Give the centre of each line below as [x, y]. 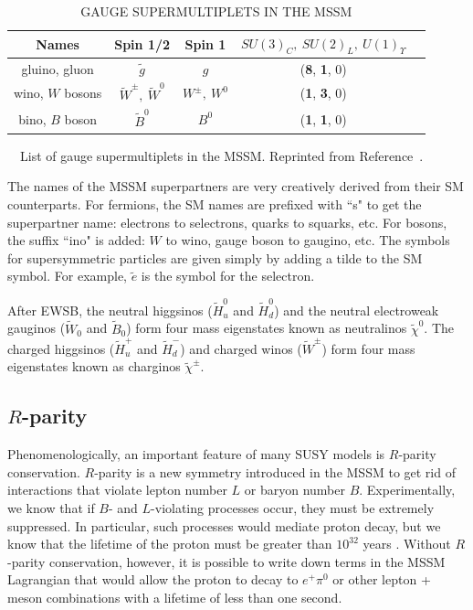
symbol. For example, [67, 276]
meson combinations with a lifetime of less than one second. [175, 597]
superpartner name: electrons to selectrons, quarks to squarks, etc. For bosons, [227, 222]
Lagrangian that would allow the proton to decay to [153, 579]
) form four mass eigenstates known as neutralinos [267, 328]
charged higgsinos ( [61, 348]
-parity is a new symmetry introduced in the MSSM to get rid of [275, 471]
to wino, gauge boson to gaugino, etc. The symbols [308, 240]
